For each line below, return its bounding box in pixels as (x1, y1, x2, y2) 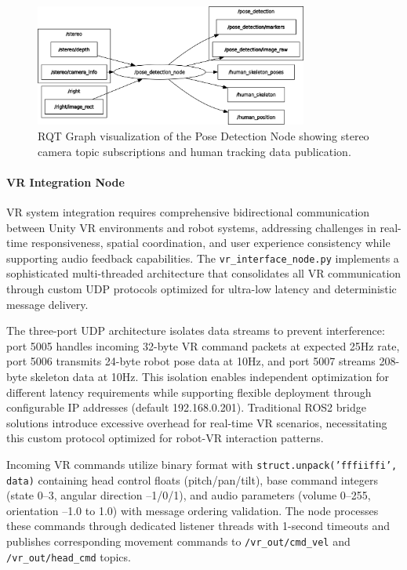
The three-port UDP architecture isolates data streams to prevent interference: (6, 322, 385, 339)
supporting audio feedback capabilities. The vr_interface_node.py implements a (6, 249, 399, 266)
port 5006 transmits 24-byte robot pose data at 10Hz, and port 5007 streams (6, 353, 376, 369)
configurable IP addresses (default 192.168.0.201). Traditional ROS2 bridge (6, 399, 366, 416)
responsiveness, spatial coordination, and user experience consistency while (31, 234, 391, 251)
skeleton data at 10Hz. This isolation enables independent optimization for (31, 368, 390, 384)
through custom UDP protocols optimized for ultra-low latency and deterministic (6, 280, 397, 296)
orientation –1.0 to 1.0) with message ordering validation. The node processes (6, 502, 379, 518)
